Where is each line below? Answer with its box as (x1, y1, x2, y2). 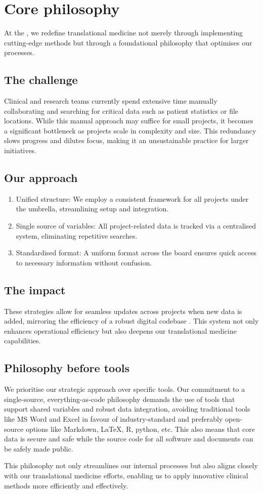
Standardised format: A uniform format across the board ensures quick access (16, 247, 257, 258)
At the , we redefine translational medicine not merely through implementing (4, 27, 243, 38)
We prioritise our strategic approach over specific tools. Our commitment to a (4, 384, 245, 394)
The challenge (4, 72, 78, 87)
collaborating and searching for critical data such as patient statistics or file (4, 105, 239, 116)
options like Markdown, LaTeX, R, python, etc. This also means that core (25, 423, 255, 434)
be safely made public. (4, 443, 73, 454)
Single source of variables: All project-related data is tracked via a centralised (16, 220, 256, 231)
